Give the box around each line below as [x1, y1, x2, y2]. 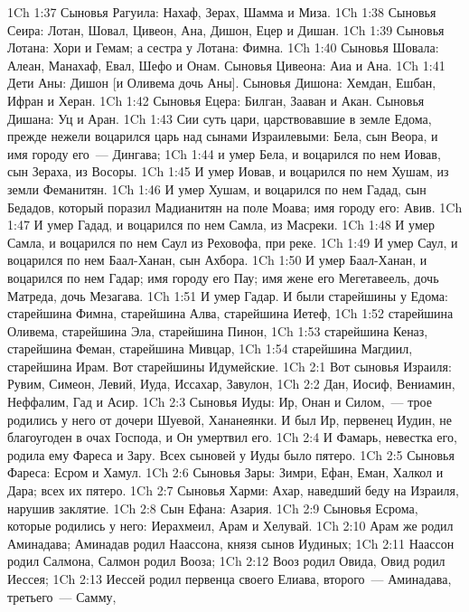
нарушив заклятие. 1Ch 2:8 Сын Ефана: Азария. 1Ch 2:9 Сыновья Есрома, [7, 498, 418, 517]
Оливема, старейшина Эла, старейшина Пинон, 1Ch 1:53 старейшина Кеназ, [7, 321, 428, 340]
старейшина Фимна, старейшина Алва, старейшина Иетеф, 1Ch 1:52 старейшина [7, 304, 454, 323]
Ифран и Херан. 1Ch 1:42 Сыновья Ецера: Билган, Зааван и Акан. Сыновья [7, 90, 425, 109]
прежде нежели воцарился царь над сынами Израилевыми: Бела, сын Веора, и [7, 127, 438, 146]
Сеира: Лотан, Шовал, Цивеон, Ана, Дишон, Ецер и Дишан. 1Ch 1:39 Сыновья [7, 20, 445, 39]
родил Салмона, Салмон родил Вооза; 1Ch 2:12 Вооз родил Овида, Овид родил [7, 551, 446, 570]
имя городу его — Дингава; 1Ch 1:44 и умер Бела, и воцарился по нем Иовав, [7, 144, 441, 163]
